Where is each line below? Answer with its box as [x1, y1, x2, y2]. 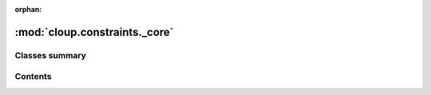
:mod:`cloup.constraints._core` [14, 25, 174, 39]
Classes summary [14, 49, 87, 61]
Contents [14, 71, 52, 82]
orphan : [14, 5, 42, 14]
